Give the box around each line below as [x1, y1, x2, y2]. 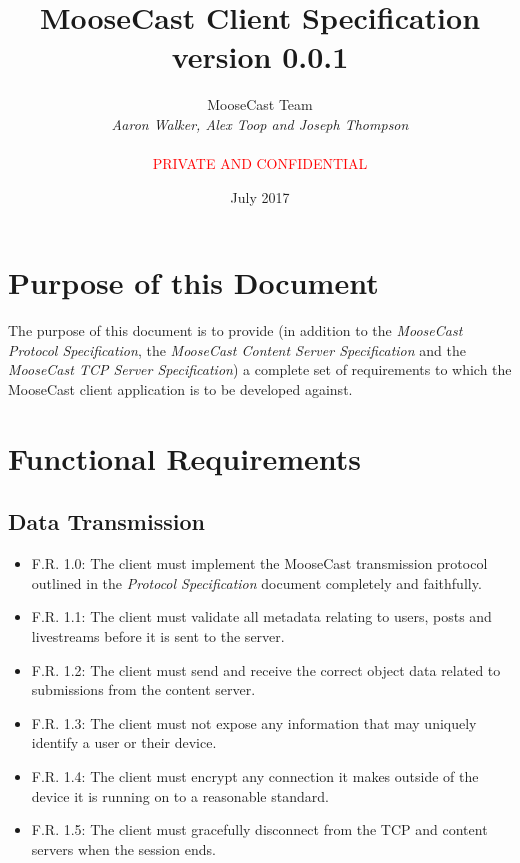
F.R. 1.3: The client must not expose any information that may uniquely [31, 712, 477, 733]
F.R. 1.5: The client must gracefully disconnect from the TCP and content [31, 819, 488, 840]
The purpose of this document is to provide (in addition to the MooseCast [8, 320, 463, 341]
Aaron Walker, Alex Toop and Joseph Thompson [111, 113, 409, 134]
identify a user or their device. [31, 732, 217, 753]
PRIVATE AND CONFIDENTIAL [152, 153, 368, 174]
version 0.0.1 [171, 36, 349, 77]
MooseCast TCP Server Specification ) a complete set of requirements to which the [8, 359, 512, 380]
